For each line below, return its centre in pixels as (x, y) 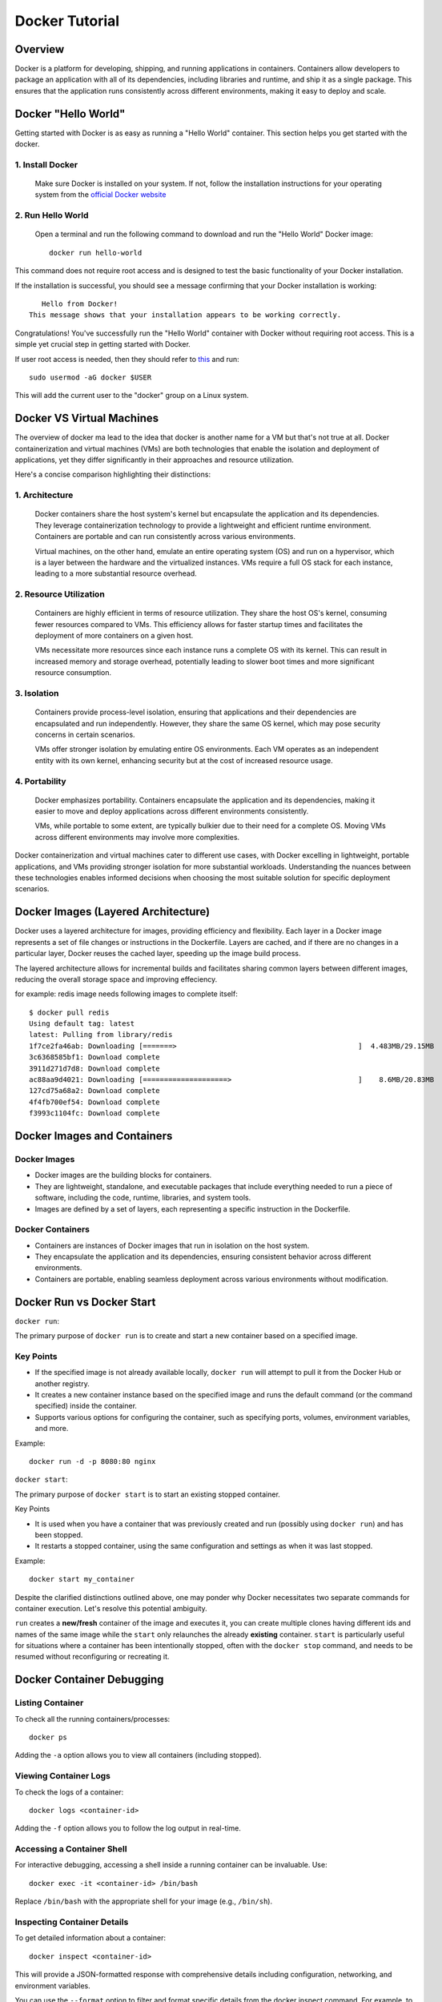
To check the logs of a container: (69, 1792)
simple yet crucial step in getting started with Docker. (103, 344)
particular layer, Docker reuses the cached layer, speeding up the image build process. (158, 954)
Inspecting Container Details (72, 1922)
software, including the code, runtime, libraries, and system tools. (143, 1198)
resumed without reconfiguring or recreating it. (92, 1657)
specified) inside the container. (86, 1406)
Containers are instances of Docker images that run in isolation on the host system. (172, 1245)
